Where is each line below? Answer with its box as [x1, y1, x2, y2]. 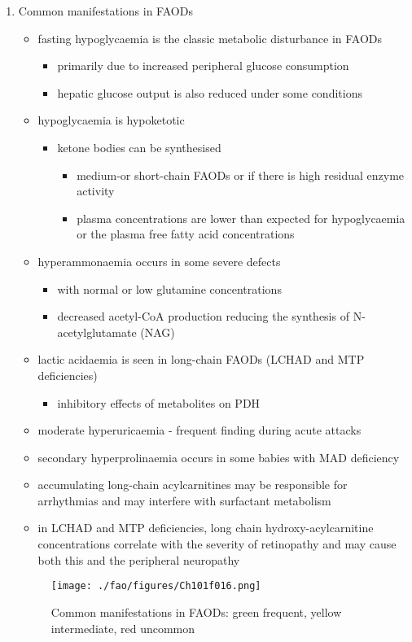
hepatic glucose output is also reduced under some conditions [57, 84, 362, 101]
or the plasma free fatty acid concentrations [77, 225, 295, 242]
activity [77, 182, 115, 199]
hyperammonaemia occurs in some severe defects [37, 252, 281, 269]
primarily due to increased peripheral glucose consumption [57, 57, 349, 74]
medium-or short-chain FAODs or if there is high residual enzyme [77, 166, 405, 183]
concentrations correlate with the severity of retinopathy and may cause [37, 535, 397, 552]
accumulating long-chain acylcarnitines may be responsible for [37, 476, 348, 493]
